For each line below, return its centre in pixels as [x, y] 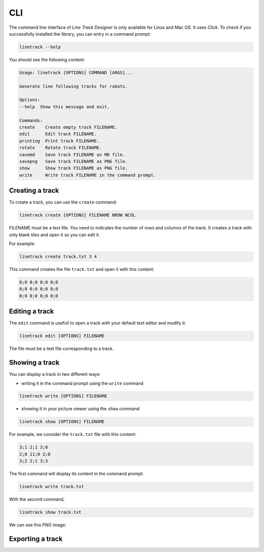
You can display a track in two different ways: [55, 374]
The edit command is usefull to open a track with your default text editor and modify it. [98, 323]
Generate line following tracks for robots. [74, 86]
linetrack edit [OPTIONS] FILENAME [62, 336]
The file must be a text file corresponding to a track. [61, 348]
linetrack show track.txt [50, 512]
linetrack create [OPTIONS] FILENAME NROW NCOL [77, 215]
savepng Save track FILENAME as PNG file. [74, 161]
